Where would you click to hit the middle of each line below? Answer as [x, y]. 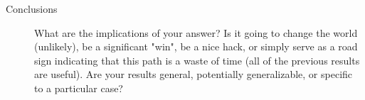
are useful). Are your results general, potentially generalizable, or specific [194, 74]
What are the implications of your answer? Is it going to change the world [196, 32]
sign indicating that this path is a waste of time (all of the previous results [197, 60]
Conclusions [32, 9]
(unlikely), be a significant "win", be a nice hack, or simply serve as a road [196, 46]
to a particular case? [79, 88]
